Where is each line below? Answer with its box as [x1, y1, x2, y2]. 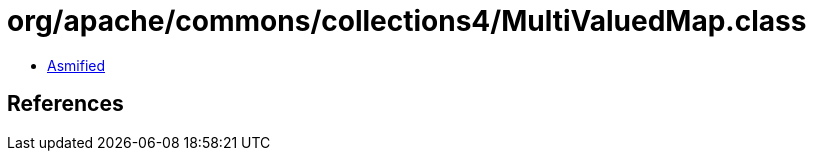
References [7, 91, 124, 117]
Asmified [47, 56, 106, 74]
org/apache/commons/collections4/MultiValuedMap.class [7, 4, 807, 38]
